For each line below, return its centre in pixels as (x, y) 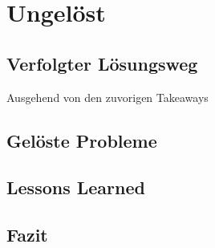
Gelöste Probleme (82, 140)
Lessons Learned (76, 187)
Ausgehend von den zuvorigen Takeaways (107, 97)
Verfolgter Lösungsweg (102, 63)
